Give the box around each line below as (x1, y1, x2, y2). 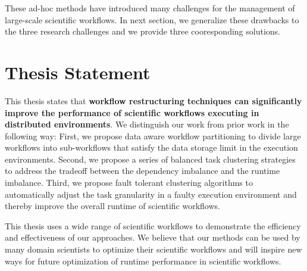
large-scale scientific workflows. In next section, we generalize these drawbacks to (5, 13, 299, 26)
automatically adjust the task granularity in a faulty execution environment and (5, 188, 297, 200)
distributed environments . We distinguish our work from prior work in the (5, 118, 289, 130)
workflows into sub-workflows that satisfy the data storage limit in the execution (5, 141, 298, 154)
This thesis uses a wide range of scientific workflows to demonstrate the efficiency (5, 219, 301, 232)
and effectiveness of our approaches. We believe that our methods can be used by (5, 231, 300, 244)
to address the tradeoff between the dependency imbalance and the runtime (5, 164, 280, 177)
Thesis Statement (5, 60, 151, 84)
